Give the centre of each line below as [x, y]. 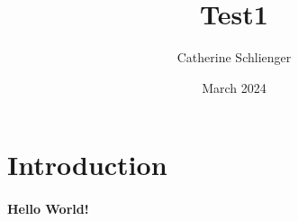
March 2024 [234, 87]
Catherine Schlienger [234, 57]
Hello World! [48, 209]
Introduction [87, 165]
